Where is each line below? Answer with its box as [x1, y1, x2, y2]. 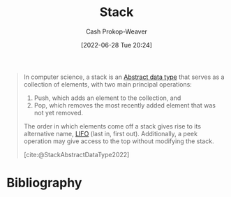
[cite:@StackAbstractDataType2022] [23, 150, 130, 159]
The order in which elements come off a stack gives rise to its [23, 122, 202, 130]
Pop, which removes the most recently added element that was [33, 101, 216, 109]
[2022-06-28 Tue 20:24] [80, 41, 153, 49]
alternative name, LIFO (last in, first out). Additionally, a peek [23, 129, 198, 138]
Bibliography [6, 175, 82, 191]
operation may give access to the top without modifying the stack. [23, 137, 214, 145]
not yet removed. [33, 108, 83, 117]
